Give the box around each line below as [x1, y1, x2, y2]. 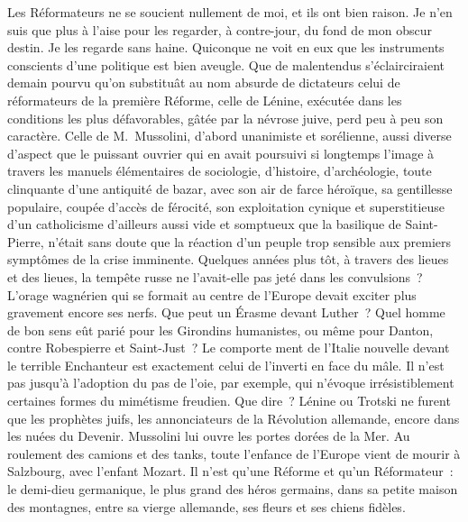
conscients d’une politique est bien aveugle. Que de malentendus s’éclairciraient [7, 55, 445, 74]
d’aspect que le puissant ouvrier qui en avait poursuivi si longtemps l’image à [7, 143, 435, 162]
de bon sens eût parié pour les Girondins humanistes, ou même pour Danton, [7, 320, 434, 339]
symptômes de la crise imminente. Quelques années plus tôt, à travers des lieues [7, 250, 449, 269]
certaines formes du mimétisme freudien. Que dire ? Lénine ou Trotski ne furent [7, 391, 451, 410]
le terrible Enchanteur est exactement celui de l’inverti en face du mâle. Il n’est [7, 355, 445, 374]
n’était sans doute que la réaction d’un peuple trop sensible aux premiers [48, 232, 451, 251]
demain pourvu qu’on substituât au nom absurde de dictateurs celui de [7, 73, 400, 92]
